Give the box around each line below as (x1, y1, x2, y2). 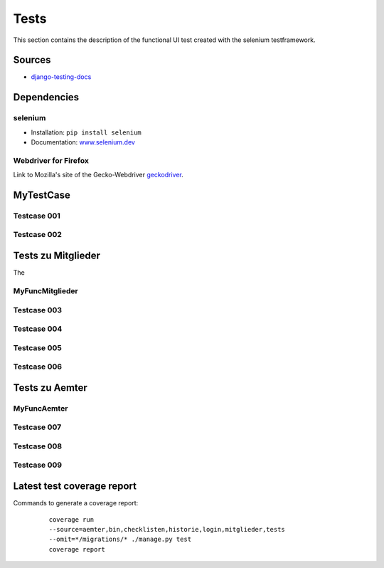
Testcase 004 (13, 324, 63, 334)
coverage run (48, 515, 95, 523)
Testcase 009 (13, 460, 63, 470)
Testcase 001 (13, 211, 60, 221)
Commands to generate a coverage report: (13, 499, 139, 507)
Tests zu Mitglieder (13, 250, 101, 262)
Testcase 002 (13, 230, 62, 240)
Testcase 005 (13, 342, 62, 352)
